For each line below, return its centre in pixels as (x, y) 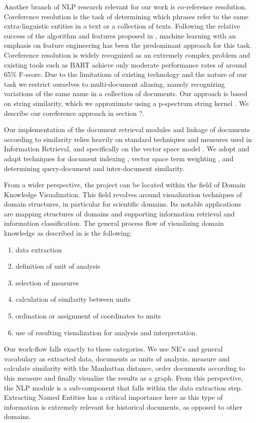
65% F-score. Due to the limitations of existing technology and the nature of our (126, 74)
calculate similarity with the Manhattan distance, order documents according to (125, 368)
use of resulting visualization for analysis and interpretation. (106, 332)
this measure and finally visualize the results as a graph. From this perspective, (124, 378)
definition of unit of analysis (58, 266)
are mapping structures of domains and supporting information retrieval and (119, 213)
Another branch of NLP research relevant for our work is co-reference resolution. (125, 6)
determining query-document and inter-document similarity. (94, 168)
